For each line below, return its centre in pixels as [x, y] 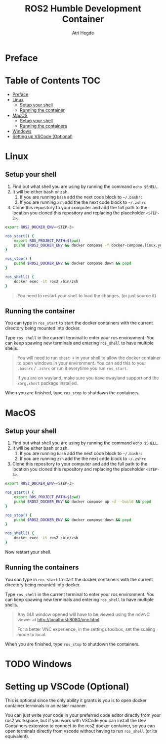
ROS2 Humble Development [83, 9]
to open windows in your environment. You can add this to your [82, 363]
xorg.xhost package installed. [47, 383]
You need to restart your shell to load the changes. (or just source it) [87, 295]
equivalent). [17, 736]
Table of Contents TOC [53, 81]
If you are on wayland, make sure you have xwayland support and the [88, 378]
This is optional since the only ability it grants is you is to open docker [76, 700]
